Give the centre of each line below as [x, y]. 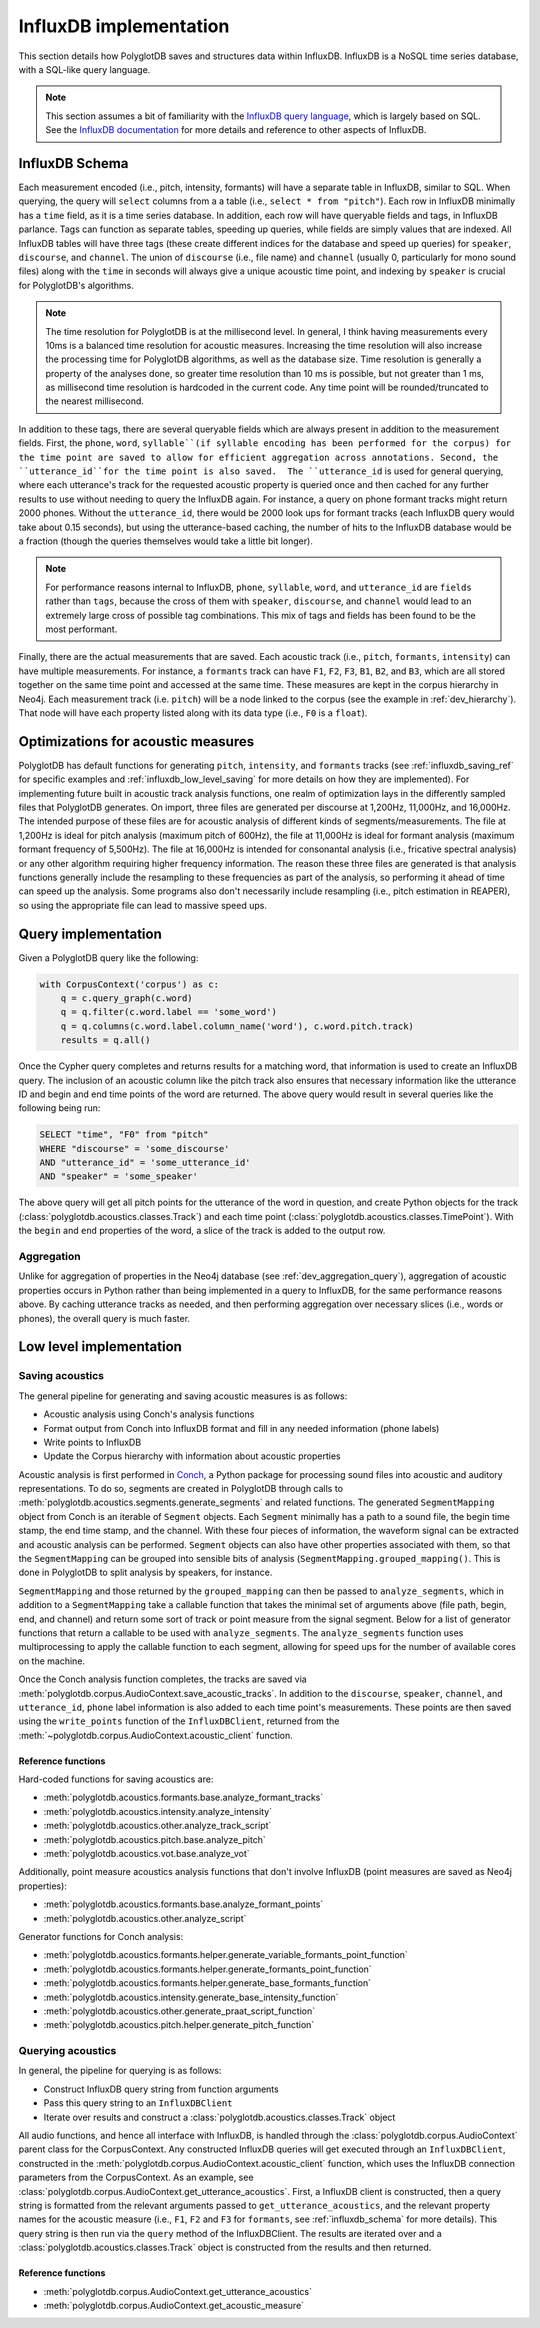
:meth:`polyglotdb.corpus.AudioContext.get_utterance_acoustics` [177, 2291]
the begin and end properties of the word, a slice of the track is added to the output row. [202, 1231]
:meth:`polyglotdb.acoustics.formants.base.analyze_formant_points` [183, 1904]
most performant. [81, 629]
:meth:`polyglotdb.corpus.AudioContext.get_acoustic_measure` [174, 2305]
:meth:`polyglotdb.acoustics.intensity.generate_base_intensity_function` [191, 1997]
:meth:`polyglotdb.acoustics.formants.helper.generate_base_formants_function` [207, 1983]
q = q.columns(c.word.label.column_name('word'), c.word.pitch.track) [237, 1026]
